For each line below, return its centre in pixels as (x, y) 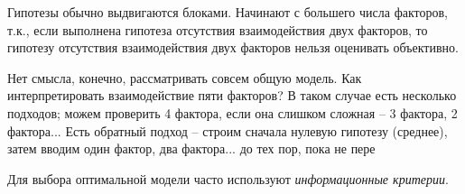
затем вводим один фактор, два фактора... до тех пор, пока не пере (191, 148)
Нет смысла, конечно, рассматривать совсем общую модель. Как (185, 77)
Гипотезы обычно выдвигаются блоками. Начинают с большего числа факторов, (228, 12)
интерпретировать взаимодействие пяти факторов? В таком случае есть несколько (232, 95)
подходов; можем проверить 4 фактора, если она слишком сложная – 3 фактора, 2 (232, 112)
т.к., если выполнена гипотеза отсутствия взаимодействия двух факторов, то (218, 29)
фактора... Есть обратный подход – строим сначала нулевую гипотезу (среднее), (228, 130)
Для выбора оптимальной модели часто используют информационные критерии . (228, 178)
